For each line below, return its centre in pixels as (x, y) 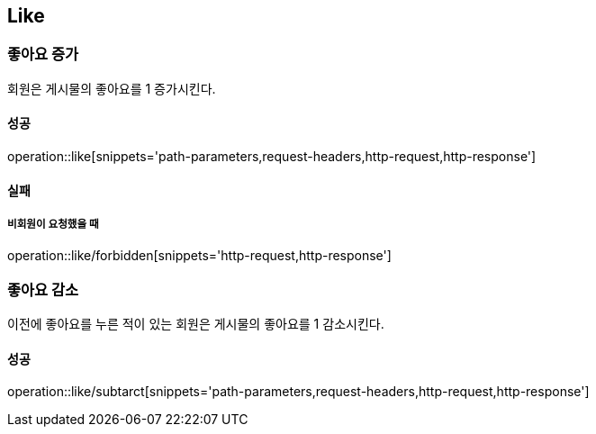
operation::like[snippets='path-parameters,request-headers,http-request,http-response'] (272, 157)
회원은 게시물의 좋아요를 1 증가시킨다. (112, 88)
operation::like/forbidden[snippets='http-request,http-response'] (199, 256)
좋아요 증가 (43, 54)
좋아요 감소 (43, 289)
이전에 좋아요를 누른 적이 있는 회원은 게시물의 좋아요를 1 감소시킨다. (196, 324)
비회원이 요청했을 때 (53, 225)
